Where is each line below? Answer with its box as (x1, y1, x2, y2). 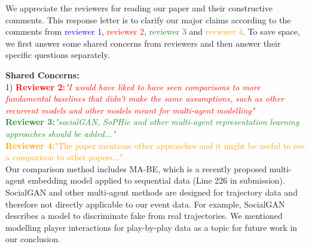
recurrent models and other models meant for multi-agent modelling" (5, 103, 255, 116)
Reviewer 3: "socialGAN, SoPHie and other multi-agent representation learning (5, 115, 299, 128)
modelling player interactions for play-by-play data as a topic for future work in (5, 221, 298, 233)
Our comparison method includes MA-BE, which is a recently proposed (5, 162, 267, 175)
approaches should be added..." (5, 127, 116, 139)
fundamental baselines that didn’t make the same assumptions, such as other (5, 92, 284, 105)
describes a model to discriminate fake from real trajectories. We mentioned (5, 209, 283, 222)
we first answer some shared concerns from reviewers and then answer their (5, 36, 281, 49)
